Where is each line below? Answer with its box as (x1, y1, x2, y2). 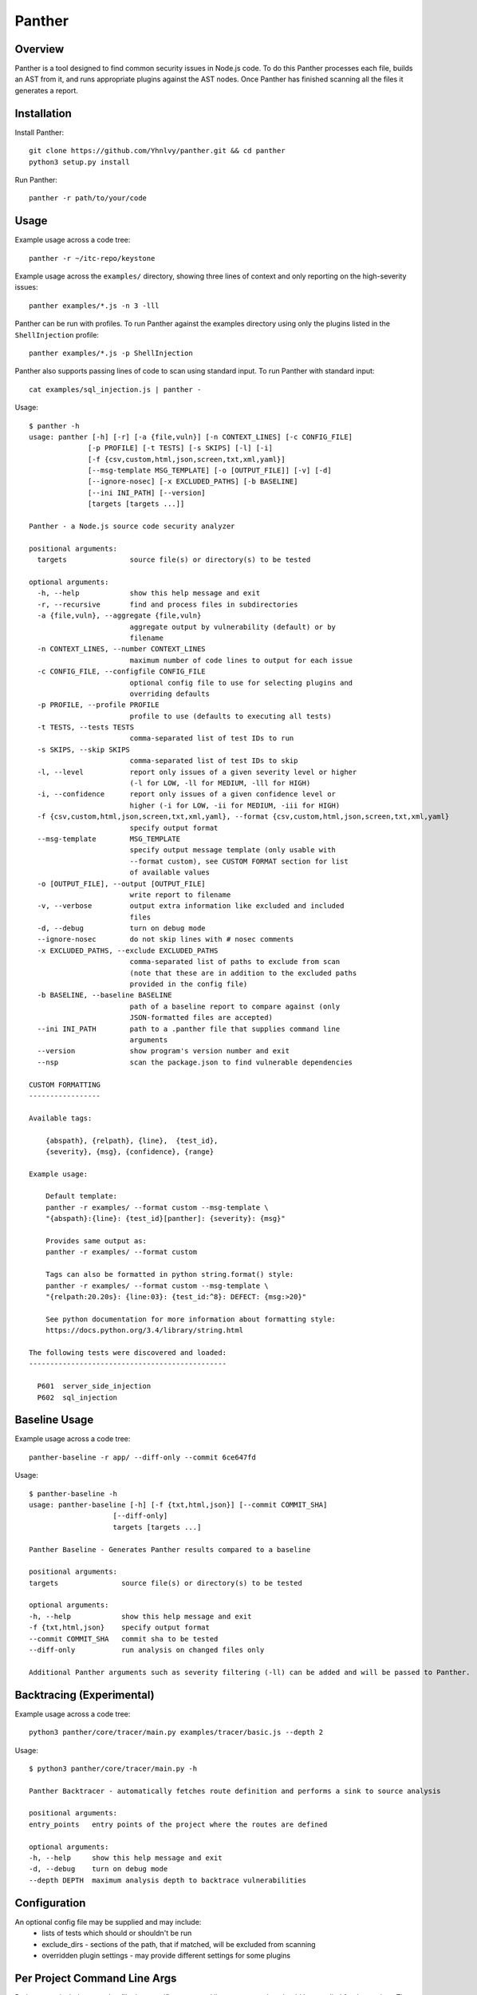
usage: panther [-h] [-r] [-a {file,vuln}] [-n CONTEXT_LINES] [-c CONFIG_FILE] (29, 432, 353, 441)
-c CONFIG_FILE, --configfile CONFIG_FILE (37, 667, 207, 676)
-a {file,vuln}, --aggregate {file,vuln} (37, 611, 202, 620)
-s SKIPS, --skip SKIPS (37, 745, 131, 754)
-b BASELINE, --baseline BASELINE (37, 990, 172, 1000)
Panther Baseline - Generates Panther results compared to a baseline (29, 1545, 311, 1554)
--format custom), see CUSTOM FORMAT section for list (129, 856, 349, 866)
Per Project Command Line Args (14, 1971, 177, 1985)
